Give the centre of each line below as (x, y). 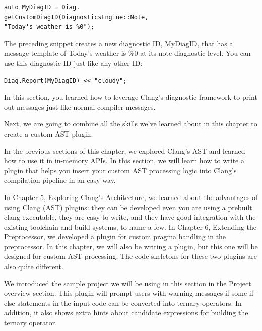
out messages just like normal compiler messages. (80, 107)
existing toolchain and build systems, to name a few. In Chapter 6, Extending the (130, 226)
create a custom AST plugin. (49, 133)
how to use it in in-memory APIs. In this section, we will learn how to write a (124, 160)
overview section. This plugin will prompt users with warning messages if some (126, 293)
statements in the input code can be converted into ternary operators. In (129, 303)
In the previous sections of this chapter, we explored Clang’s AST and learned (125, 150)
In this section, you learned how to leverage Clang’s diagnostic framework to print (131, 97)
